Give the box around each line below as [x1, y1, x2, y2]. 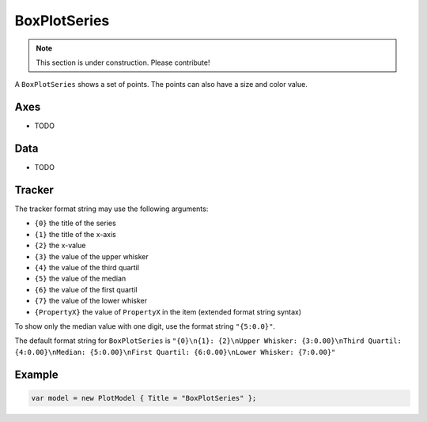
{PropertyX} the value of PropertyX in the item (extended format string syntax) [34, 307, 302, 316]
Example [14, 367, 59, 381]
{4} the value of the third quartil [34, 263, 140, 272]
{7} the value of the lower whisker [34, 296, 148, 306]
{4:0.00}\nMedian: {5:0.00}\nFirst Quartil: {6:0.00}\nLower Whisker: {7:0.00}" [14, 348, 336, 356]
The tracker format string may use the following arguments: [14, 204, 209, 213]
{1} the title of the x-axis [34, 229, 116, 239]
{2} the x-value [34, 241, 86, 251]
